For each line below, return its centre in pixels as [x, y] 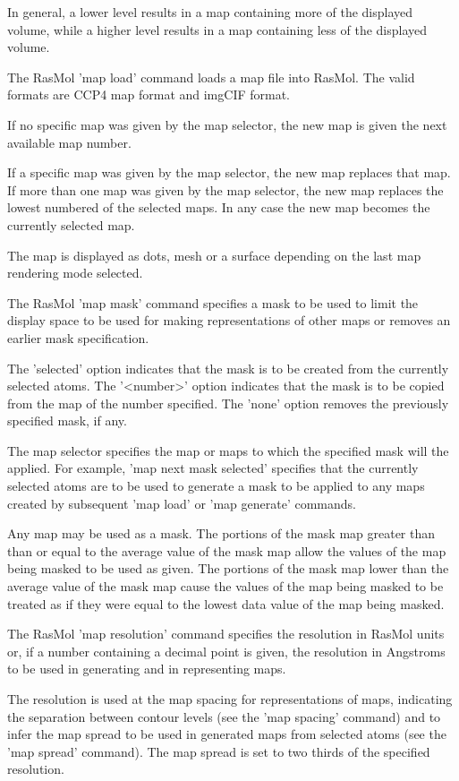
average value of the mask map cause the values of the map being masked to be [225, 586]
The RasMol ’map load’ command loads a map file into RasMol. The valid [211, 77]
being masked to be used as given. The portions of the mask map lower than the [228, 568]
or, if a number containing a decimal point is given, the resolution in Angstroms [226, 651]
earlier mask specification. [78, 337]
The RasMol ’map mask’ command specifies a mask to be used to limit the [213, 302]
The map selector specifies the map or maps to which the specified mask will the [228, 450]
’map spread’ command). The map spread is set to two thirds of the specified [219, 751]
